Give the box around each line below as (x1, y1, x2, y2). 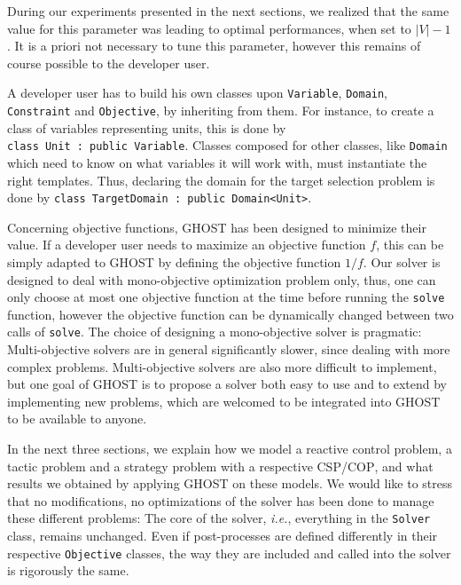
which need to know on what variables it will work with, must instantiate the (7, 153, 427, 171)
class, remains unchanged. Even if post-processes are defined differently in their (7, 526, 438, 545)
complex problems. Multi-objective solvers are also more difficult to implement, (7, 357, 437, 376)
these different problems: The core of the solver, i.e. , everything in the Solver (7, 509, 431, 527)
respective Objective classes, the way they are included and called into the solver (7, 543, 451, 562)
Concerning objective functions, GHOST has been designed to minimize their (7, 217, 426, 236)
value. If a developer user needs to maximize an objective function (7, 235, 366, 254)
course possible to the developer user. (7, 53, 210, 72)
